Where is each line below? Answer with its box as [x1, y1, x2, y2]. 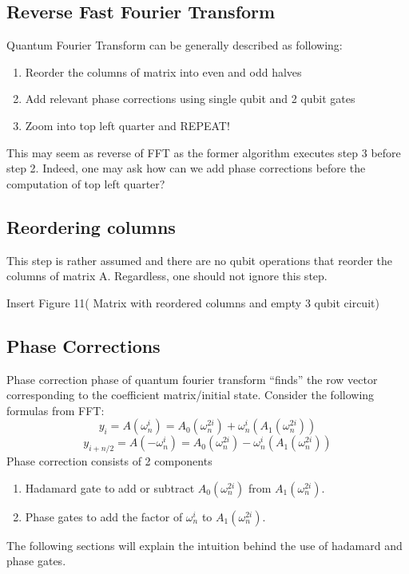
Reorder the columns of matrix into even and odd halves [25, 63, 302, 80]
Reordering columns [6, 214, 176, 239]
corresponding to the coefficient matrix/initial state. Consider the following [6, 386, 375, 403]
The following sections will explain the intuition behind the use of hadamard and [6, 536, 403, 553]
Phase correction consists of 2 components [6, 453, 212, 469]
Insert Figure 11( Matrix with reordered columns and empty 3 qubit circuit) [6, 294, 379, 311]
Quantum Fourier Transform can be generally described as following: [6, 37, 343, 53]
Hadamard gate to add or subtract [25, 479, 195, 496]
